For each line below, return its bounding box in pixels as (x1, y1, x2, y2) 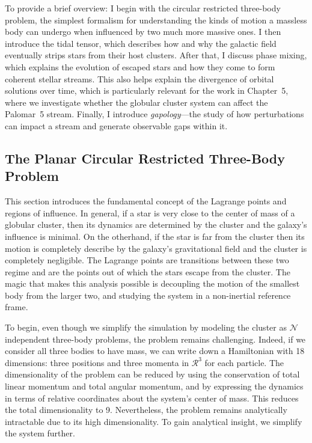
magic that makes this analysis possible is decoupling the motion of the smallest (5, 277, 300, 290)
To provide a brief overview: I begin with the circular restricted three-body (5, 2, 281, 14)
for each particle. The (204, 356, 284, 368)
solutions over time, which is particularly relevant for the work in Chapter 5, (5, 84, 289, 97)
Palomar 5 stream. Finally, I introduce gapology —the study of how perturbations (5, 108, 304, 120)
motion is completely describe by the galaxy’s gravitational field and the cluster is (5, 242, 307, 254)
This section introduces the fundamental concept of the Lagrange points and (5, 195, 287, 207)
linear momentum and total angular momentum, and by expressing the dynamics (5, 380, 304, 393)
